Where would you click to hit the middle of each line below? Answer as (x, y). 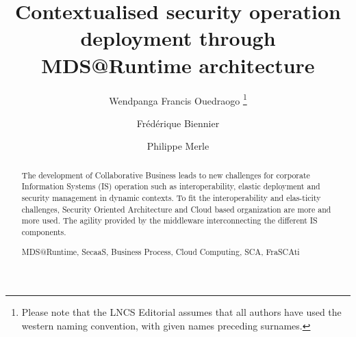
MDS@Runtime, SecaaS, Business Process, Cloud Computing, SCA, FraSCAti (161, 251)
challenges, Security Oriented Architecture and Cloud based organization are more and (176, 209)
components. (44, 232)
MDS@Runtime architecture (178, 65)
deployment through (178, 38)
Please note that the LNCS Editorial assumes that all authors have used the (181, 312)
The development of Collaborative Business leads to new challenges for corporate (166, 175)
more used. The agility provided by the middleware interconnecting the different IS (169, 220)
